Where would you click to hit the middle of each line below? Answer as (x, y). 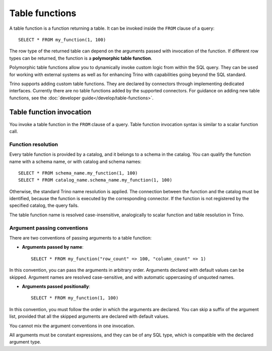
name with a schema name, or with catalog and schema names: (75, 161)
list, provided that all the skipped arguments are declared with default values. (89, 316)
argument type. (25, 342)
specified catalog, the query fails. (44, 206)
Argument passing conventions (49, 228)
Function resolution (34, 144)
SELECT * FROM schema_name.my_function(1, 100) (78, 173)
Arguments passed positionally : (56, 286)
